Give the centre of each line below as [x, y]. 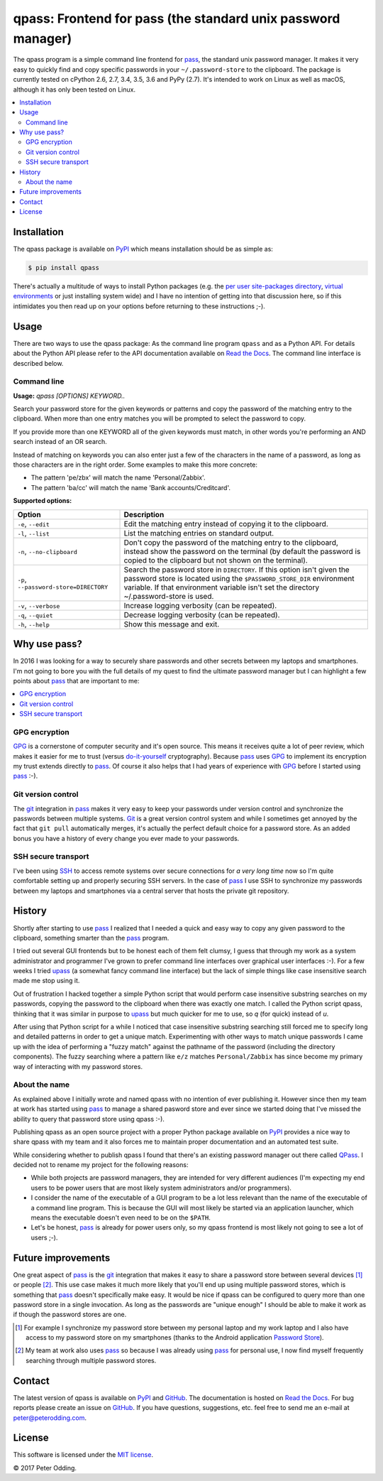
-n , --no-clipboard [48, 551]
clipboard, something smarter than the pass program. [91, 938]
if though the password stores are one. [70, 1315]
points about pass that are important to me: [76, 680]
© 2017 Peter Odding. [45, 1468]
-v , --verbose [39, 605]
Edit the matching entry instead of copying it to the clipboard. [226, 523]
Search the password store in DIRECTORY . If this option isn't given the [237, 570]
